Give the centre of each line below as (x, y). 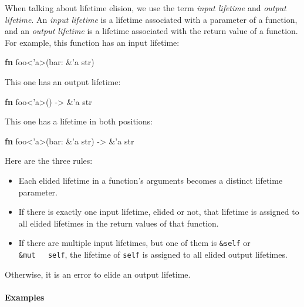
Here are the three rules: (49, 161)
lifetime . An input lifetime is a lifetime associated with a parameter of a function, (151, 19)
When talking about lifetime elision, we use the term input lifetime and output (146, 8)
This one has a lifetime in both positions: (79, 121)
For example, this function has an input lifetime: (92, 42)
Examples (25, 297)
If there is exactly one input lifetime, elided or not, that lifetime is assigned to (159, 212)
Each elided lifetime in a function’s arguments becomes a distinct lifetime (151, 180)
